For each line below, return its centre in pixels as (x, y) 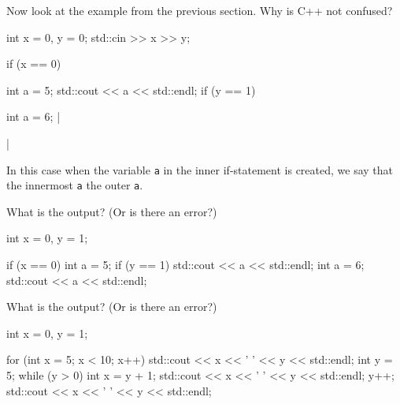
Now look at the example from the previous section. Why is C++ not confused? (200, 10)
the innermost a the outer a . (75, 185)
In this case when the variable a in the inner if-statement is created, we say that (200, 169)
